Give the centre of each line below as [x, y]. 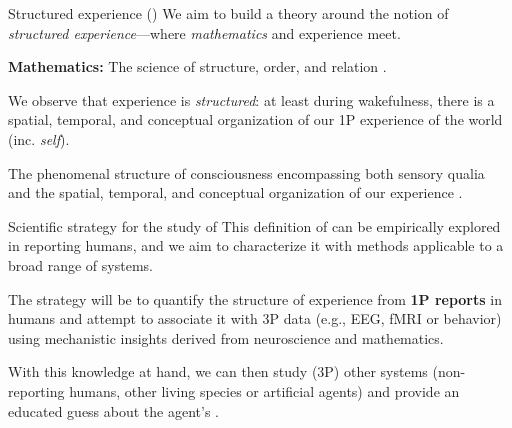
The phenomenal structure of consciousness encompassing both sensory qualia [246, 172]
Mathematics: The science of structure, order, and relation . [197, 66]
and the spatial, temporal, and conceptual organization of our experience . [235, 192]
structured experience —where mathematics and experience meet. [204, 32]
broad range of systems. [80, 264]
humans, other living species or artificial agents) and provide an [264, 390]
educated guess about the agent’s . [113, 410]
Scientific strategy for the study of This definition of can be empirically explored [254, 225]
